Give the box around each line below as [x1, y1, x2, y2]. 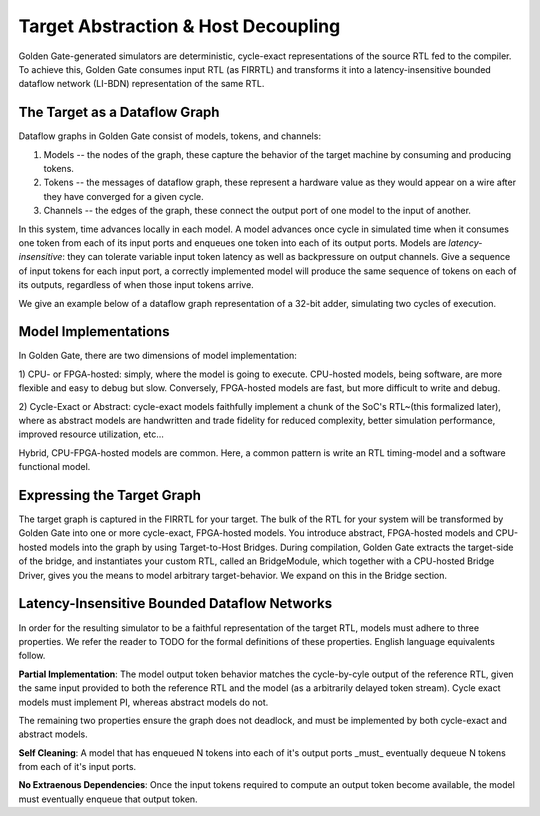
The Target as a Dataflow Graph [18, 104, 220, 121]
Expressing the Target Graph [18, 486, 202, 504]
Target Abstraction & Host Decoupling [18, 15, 341, 37]
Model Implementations [18, 323, 170, 340]
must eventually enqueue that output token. [18, 793, 199, 805]
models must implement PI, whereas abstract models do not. [18, 696, 269, 708]
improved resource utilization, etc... [18, 428, 164, 440]
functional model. [18, 461, 91, 473]
